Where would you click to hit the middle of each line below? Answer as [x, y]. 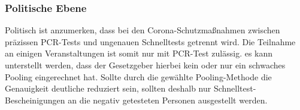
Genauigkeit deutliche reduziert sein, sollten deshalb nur [108, 88]
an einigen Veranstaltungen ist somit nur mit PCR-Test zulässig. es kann [139, 53]
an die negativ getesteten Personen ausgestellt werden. [168, 100]
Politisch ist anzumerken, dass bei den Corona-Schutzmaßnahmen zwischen [143, 30]
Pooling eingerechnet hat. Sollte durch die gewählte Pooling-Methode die [138, 76]
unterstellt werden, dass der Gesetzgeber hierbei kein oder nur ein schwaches [145, 65]
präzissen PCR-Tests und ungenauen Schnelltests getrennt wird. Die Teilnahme [150, 41]
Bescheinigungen [35, 100]
